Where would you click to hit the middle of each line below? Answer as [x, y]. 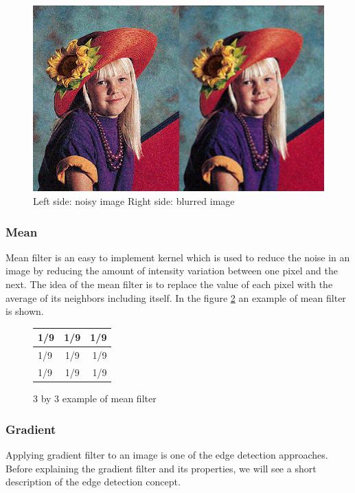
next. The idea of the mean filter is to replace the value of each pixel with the [169, 284]
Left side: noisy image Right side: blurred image [134, 201]
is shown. [25, 311]
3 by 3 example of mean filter [95, 398]
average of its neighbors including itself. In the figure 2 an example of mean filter [176, 297]
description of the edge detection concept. [93, 482]
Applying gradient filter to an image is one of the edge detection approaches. [167, 454]
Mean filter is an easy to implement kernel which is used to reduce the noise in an [178, 257]
